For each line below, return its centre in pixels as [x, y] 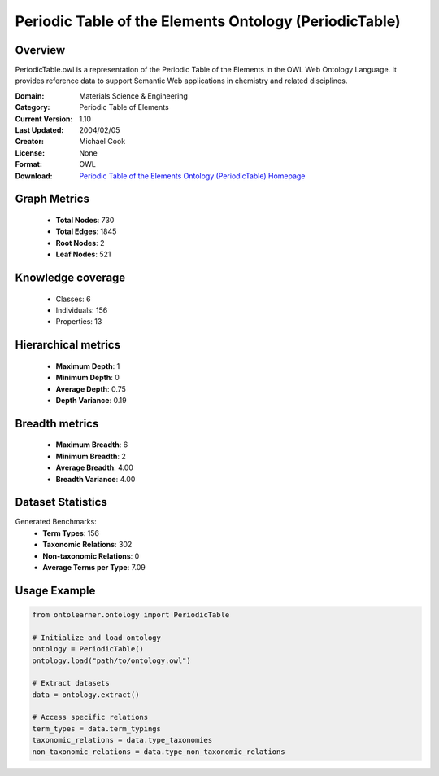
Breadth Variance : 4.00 [96, 479]
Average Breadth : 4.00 [95, 467]
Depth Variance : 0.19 [91, 400]
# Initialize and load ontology [97, 638]
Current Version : [44, 119]
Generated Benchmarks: [56, 522]
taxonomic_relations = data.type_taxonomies [122, 740]
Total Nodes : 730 [85, 220]
